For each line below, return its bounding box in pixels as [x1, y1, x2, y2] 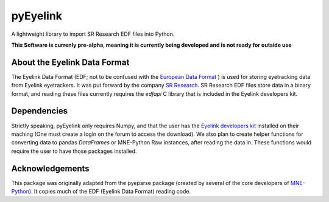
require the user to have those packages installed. [11, 147, 137, 155]
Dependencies [11, 106, 68, 116]
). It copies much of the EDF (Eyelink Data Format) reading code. [29, 188, 191, 195]
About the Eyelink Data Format [11, 57, 130, 67]
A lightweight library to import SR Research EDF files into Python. [11, 30, 175, 38]
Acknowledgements [11, 163, 90, 173]
